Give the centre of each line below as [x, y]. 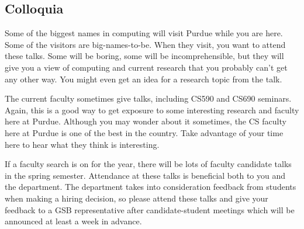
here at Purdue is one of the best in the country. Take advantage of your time [144, 132]
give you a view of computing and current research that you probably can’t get [146, 67]
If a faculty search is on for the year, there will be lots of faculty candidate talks [148, 164]
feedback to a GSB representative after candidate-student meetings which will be [150, 209]
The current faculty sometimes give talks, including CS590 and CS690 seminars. [148, 98]
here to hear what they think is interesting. [82, 144]
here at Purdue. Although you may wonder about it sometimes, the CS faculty [146, 121]
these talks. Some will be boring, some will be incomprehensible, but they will [144, 56]
